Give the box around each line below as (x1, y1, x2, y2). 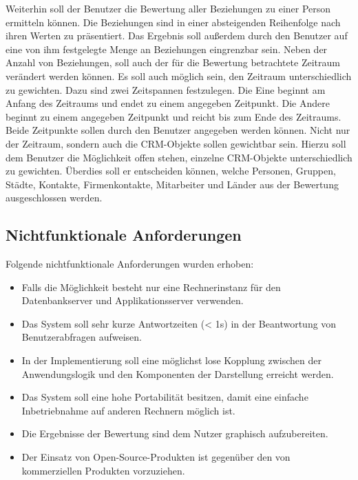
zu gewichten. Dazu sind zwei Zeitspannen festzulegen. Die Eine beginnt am (6, 82, 326, 97)
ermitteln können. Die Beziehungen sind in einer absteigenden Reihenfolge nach (6, 14, 341, 29)
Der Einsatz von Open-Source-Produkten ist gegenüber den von (21, 450, 291, 464)
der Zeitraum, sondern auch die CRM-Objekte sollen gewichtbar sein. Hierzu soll (6, 136, 346, 150)
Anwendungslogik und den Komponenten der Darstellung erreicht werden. (21, 366, 334, 381)
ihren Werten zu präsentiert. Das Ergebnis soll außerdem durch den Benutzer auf (6, 28, 348, 43)
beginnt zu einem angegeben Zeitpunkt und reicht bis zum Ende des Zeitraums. (6, 109, 341, 123)
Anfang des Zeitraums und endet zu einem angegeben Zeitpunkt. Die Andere (6, 96, 330, 110)
